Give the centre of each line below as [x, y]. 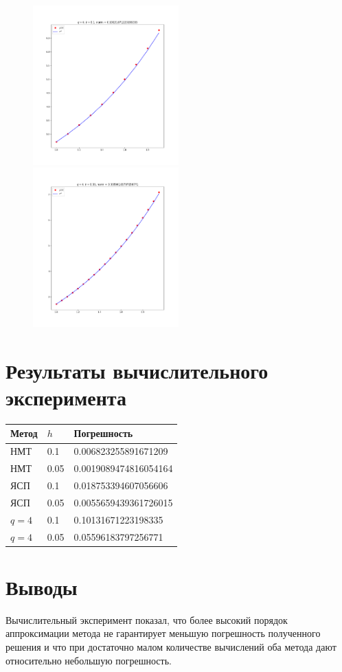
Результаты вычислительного [137, 370]
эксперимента [66, 397]
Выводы [42, 586]
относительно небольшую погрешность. [89, 660]
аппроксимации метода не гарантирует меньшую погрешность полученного [163, 633]
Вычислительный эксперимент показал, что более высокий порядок [147, 619]
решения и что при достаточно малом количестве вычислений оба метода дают [171, 646]
